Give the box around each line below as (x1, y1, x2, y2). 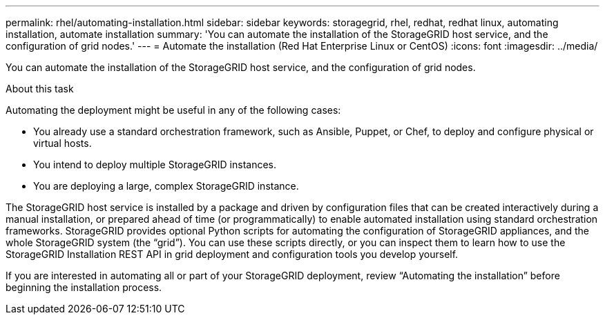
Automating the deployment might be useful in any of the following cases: (6, 104, 341, 116)
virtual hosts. (33, 137, 92, 149)
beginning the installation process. (6, 281, 162, 293)
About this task (6, 83, 74, 94)
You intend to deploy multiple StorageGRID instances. (33, 159, 277, 170)
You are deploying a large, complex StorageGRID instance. (33, 180, 299, 192)
